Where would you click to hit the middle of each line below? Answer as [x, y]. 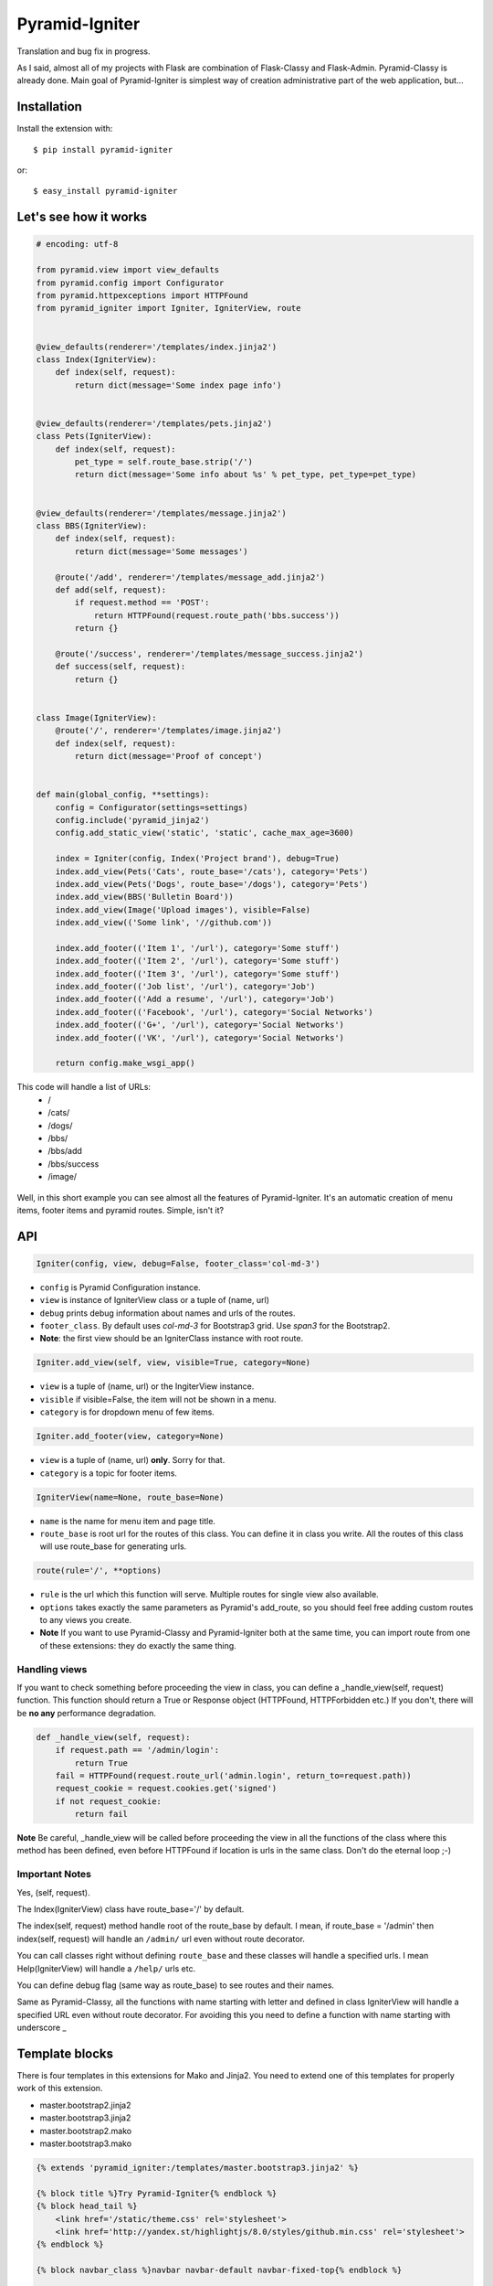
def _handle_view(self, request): [113, 1737]
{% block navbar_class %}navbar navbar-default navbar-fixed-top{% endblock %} [219, 2270]
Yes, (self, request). [53, 1892]
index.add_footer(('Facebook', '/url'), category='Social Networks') [214, 1012]
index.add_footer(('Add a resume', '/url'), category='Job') [195, 999]
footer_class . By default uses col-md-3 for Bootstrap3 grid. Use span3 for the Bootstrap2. [215, 1326]
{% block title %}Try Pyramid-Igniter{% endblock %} [157, 2193]
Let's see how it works [82, 217]
